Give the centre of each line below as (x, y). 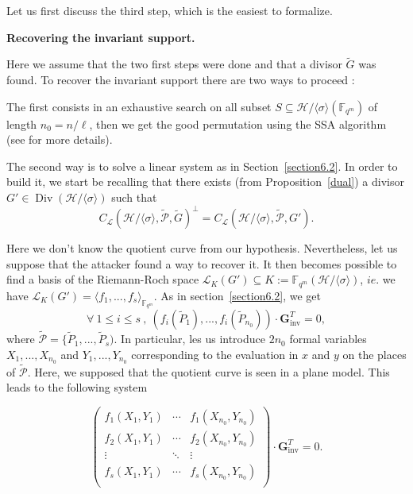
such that (134, 197)
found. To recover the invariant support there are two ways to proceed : (181, 79)
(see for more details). (60, 139)
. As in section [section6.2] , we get (237, 295)
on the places (374, 354)
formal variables (328, 339)
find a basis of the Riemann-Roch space (103, 279)
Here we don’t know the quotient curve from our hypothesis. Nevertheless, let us (202, 248)
